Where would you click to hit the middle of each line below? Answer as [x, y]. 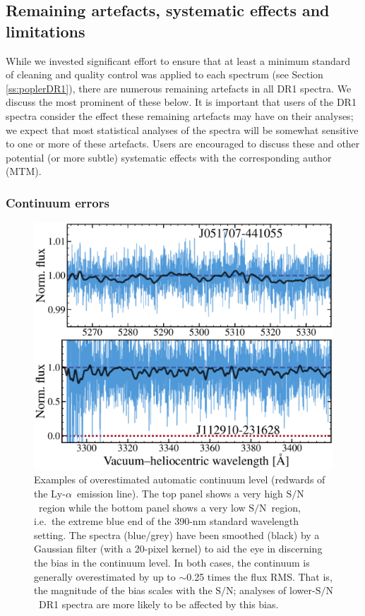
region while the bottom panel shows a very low [142, 507]
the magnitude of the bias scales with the [123, 590]
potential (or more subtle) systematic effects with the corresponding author [169, 157]
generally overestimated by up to [105, 576]
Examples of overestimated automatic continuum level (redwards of [180, 479]
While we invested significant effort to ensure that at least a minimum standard [178, 60]
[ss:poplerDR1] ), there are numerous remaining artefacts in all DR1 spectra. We [179, 88]
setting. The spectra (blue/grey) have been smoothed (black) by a [177, 535]
